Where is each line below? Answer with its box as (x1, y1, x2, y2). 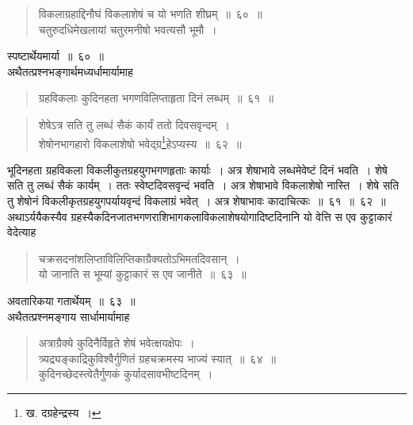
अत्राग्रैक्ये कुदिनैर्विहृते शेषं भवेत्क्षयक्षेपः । (38, 335, 195, 351)
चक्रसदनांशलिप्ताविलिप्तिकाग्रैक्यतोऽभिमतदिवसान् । (38, 250, 240, 266)
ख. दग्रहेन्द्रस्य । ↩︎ (25, 404, 101, 420)
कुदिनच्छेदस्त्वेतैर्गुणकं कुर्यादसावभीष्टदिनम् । (38, 366, 213, 382)
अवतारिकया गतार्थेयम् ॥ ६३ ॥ (7, 292, 136, 308)
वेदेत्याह (7, 224, 36, 240)
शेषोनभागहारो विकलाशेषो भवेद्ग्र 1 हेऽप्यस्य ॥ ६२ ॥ (38, 132, 242, 151)
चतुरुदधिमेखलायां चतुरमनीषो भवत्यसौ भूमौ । (38, 21, 217, 37)
